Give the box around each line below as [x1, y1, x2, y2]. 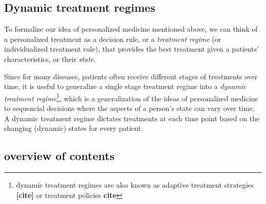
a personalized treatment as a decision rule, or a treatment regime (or [4, 33, 221, 44]
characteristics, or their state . [4, 53, 96, 64]
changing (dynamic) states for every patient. [4, 123, 143, 133]
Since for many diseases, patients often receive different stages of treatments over [4, 71, 258, 81]
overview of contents [4, 148, 115, 164]
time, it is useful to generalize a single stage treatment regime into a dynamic [4, 81, 247, 92]
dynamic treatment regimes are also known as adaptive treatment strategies [16, 179, 254, 190]
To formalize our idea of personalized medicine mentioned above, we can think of [4, 24, 258, 34]
